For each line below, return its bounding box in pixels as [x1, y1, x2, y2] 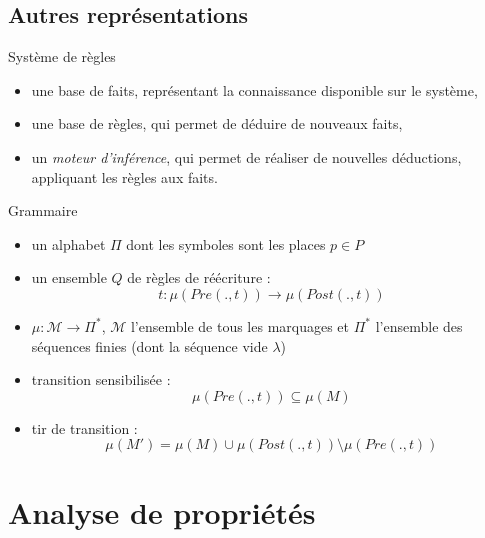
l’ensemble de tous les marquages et [130, 315, 350, 336]
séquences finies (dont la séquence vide [31, 335, 268, 356]
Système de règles [8, 46, 116, 67]
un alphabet [31, 233, 106, 254]
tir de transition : [31, 417, 138, 438]
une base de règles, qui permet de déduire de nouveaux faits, [31, 113, 403, 134]
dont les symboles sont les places [126, 233, 326, 254]
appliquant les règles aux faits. [31, 166, 218, 187]
